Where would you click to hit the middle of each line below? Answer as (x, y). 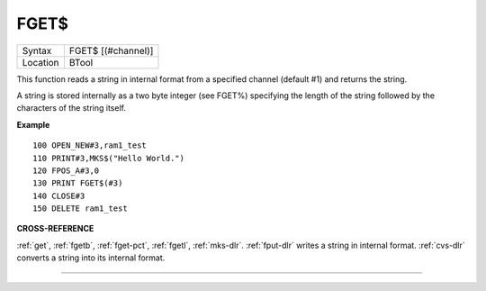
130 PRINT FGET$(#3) (78, 183)
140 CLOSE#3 (59, 196)
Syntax (37, 50)
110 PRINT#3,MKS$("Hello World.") (108, 158)
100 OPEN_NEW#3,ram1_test (90, 145)
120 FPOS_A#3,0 (66, 170)
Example (33, 124)
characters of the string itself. (71, 108)
